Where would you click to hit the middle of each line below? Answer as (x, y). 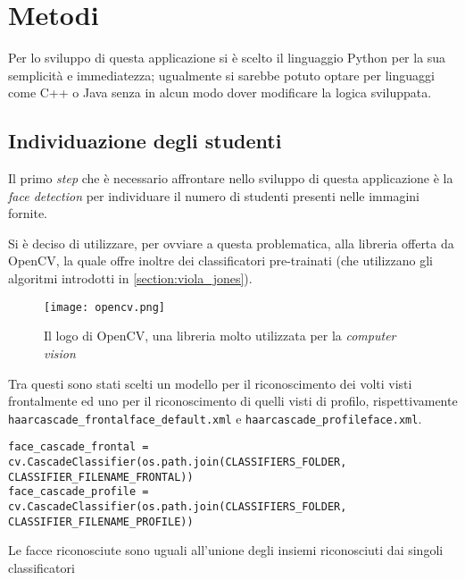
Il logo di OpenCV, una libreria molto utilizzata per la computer (220, 336)
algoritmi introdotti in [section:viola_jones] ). (130, 278)
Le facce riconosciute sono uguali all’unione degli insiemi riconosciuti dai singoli (226, 550)
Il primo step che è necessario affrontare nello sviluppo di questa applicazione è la (231, 178)
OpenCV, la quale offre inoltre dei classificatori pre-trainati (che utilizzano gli (220, 261)
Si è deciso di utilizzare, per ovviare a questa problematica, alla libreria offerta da (231, 243)
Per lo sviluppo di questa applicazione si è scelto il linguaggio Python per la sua (227, 58)
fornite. (28, 213)
